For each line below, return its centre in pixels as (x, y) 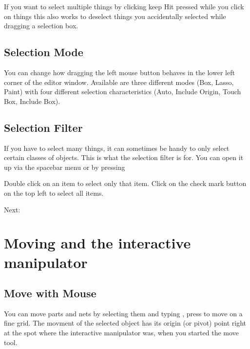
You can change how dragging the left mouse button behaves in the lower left (119, 72)
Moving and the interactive (97, 243)
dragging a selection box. (41, 26)
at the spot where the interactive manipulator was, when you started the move (121, 333)
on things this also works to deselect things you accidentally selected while (115, 16)
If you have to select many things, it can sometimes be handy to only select (117, 148)
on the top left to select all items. (54, 193)
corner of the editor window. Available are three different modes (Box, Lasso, (119, 82)
